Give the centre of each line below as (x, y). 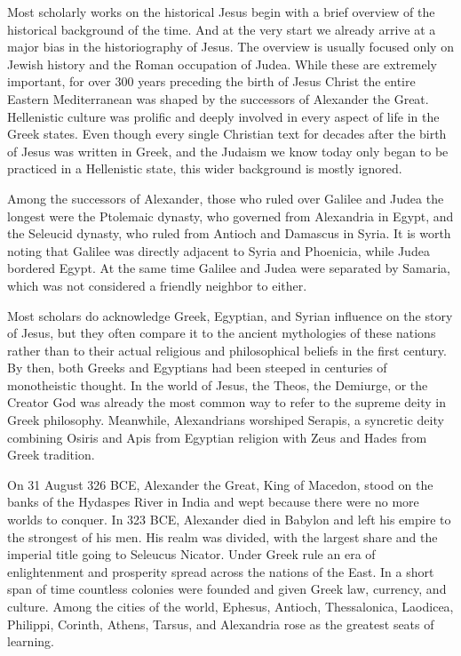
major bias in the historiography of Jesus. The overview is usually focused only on (230, 47)
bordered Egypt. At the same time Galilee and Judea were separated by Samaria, (229, 268)
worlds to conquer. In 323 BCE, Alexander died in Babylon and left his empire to (229, 520)
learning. (31, 641)
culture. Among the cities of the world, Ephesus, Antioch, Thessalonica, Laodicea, (230, 606)
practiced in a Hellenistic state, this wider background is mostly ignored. (205, 168)
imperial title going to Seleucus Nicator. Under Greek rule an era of (191, 554)
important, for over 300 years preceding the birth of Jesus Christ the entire (211, 81)
